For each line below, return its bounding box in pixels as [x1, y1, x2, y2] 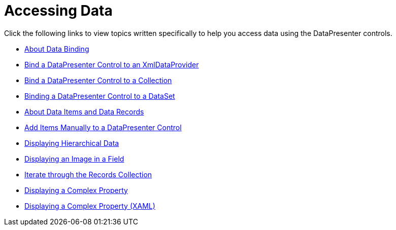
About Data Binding [24, 44, 89, 53]
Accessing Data [4, 2, 113, 19]
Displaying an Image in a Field [24, 154, 124, 163]
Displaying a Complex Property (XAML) [24, 201, 155, 210]
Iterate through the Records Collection [24, 170, 152, 179]
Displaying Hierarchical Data [24, 138, 119, 147]
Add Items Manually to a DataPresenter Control [24, 123, 182, 132]
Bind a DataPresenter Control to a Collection [24, 75, 172, 85]
